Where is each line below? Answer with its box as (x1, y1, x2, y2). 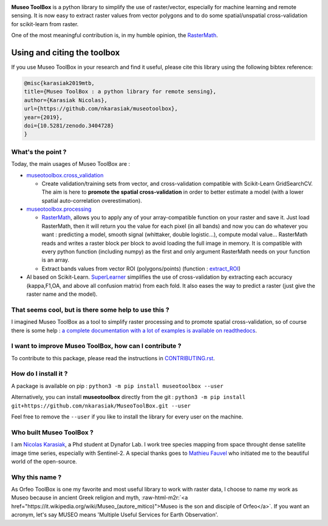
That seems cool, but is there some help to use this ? (11, 306, 169, 314)
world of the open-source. (11, 457, 77, 465)
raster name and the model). (26, 290, 98, 298)
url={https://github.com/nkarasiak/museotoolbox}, (24, 105, 179, 112)
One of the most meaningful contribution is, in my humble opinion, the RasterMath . (11, 32, 218, 39)
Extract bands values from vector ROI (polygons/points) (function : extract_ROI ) (41, 265, 241, 272)
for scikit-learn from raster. (11, 20, 79, 27)
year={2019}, (24, 114, 63, 121)
